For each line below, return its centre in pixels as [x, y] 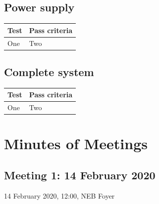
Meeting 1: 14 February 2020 [80, 175]
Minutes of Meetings [76, 143]
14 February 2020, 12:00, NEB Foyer [59, 195]
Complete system [49, 72]
